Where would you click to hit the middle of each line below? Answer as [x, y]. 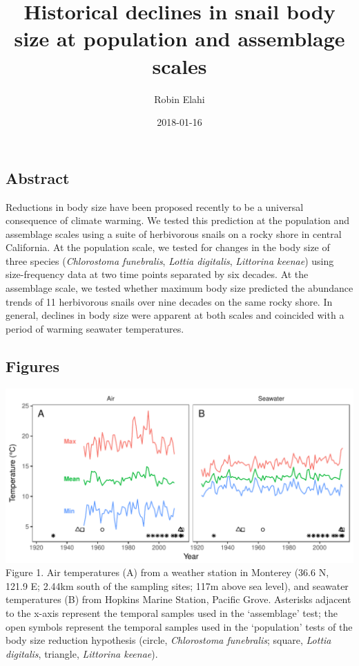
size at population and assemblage [179, 38]
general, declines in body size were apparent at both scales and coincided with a [175, 315]
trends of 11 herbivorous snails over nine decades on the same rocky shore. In [169, 301]
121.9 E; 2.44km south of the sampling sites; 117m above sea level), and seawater [177, 585]
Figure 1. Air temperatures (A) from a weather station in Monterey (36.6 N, [167, 572]
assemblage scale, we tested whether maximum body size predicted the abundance [179, 288]
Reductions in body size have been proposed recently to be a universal [155, 206]
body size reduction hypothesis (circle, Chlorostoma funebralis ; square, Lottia [168, 640]
